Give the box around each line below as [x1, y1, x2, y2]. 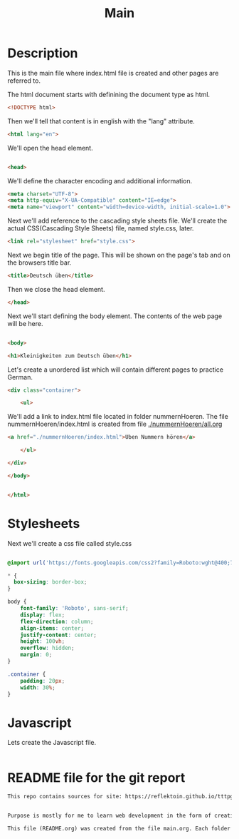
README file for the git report [7, 769, 186, 785]
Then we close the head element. [7, 285, 105, 293]
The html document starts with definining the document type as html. [7, 90, 211, 98]
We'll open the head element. [7, 143, 94, 152]
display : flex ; [20, 611, 65, 619]
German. [7, 372, 33, 381]
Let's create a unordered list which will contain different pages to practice [7, 365, 224, 374]
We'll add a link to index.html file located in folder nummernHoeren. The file [7, 412, 229, 421]
